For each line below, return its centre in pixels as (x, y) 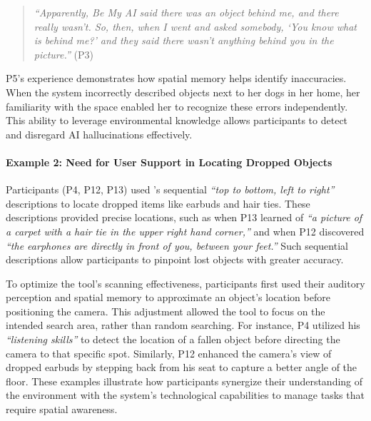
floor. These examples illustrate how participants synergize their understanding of (184, 381)
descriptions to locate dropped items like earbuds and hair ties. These (158, 203)
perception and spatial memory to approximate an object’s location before (168, 297)
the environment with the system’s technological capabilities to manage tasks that (185, 395)
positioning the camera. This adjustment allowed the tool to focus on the (166, 311)
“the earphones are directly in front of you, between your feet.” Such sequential (177, 245)
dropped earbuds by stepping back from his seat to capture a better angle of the (182, 367)
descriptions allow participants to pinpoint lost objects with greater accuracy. (175, 259)
